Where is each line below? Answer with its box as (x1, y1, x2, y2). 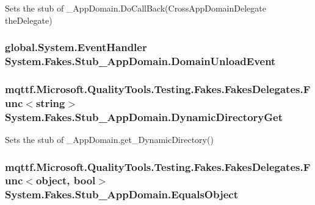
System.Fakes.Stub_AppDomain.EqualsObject (5, 187, 238, 202)
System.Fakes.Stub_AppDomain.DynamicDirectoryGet (5, 109, 283, 124)
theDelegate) (5, 13, 52, 26)
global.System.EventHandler (5, 40, 147, 55)
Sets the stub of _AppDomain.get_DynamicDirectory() (5, 133, 214, 146)
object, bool (35, 173, 96, 188)
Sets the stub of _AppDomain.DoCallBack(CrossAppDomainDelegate (5, 2, 266, 14)
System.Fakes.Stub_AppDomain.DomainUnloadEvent (5, 54, 276, 69)
